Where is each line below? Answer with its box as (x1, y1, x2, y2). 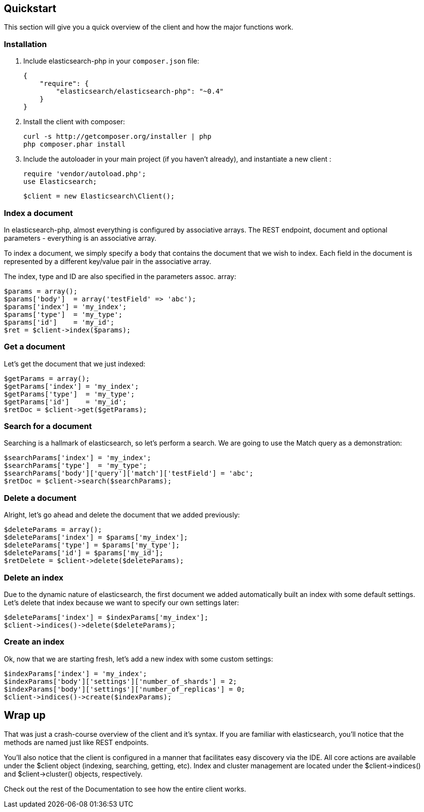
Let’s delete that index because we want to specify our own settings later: (4, 598, 239, 607)
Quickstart (4, 2, 57, 15)
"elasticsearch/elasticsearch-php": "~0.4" (56, 87, 224, 96)
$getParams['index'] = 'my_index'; (4, 382, 139, 390)
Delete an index (4, 572, 64, 582)
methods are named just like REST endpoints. (4, 738, 149, 746)
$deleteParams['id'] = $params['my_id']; (4, 549, 163, 557)
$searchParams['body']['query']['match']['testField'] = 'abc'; (4, 469, 254, 478)
